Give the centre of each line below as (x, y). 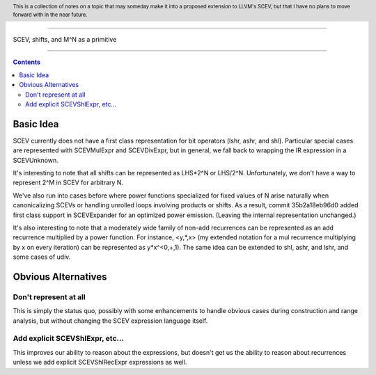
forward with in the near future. (50, 15)
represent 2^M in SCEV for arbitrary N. (68, 183)
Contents (27, 62)
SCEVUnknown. (36, 160)
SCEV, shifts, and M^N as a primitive (65, 39)
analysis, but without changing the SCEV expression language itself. (110, 321)
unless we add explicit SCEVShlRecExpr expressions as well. (100, 362)
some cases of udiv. (42, 257)
